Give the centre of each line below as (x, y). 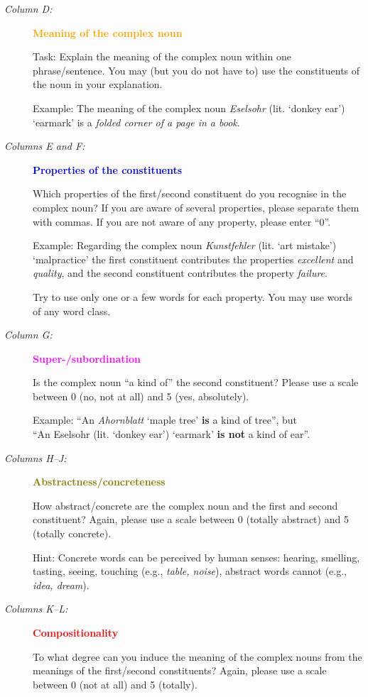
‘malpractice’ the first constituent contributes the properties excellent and (193, 259)
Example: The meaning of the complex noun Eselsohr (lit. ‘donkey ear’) (189, 108)
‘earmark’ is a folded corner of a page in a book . (136, 122)
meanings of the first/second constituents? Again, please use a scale (180, 670)
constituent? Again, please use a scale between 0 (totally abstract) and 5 (191, 519)
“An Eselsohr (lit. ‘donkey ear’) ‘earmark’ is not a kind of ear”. (172, 434)
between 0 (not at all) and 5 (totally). (115, 684)
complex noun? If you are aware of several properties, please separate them (196, 207)
